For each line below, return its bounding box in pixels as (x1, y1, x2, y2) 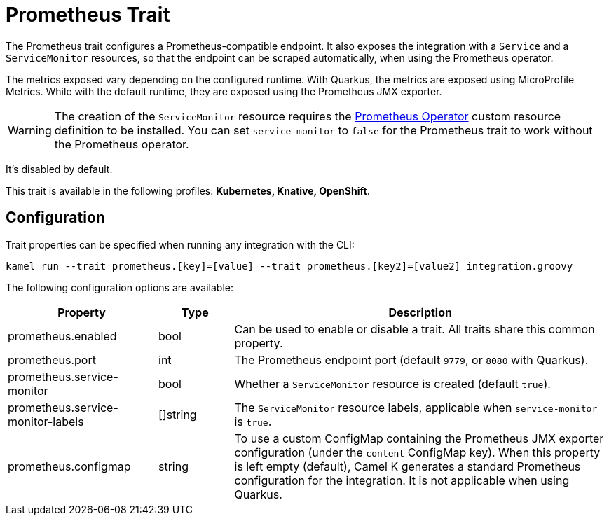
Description (388, 305, 452, 319)
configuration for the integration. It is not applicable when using (234, 473, 570, 487)
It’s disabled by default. (6, 162, 113, 175)
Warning (8, 123, 52, 137)
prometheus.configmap (8, 459, 131, 473)
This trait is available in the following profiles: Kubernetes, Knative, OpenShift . (6, 184, 370, 197)
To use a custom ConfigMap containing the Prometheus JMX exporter (234, 431, 604, 445)
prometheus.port (8, 352, 96, 367)
